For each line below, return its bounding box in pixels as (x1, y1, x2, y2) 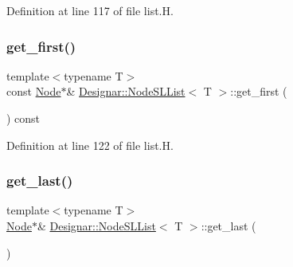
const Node (6, 83, 61, 100)
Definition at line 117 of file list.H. (6, 2, 174, 18)
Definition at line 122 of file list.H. (6, 136, 174, 153)
